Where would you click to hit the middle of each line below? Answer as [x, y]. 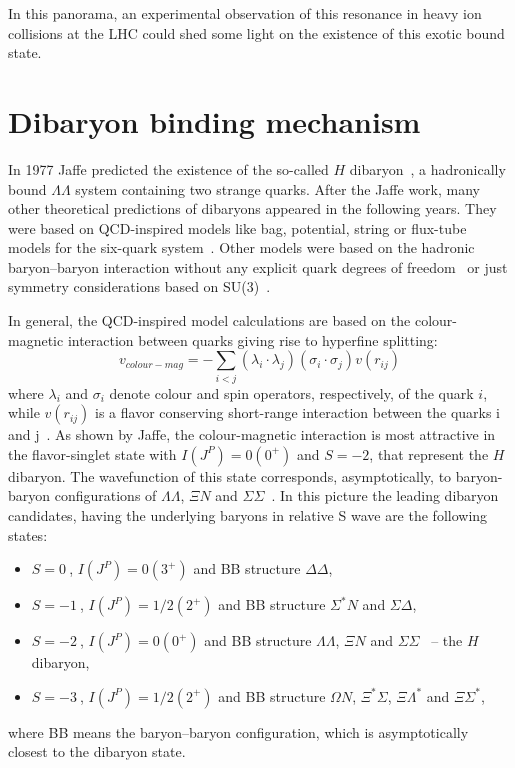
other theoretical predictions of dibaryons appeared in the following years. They [252, 208]
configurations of [105, 495]
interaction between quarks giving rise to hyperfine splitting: [252, 339]
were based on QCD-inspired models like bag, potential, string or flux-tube [237, 227]
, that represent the [429, 453]
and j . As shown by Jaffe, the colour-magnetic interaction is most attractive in [252, 434]
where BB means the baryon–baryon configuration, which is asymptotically [238, 731]
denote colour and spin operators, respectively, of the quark [291, 392]
